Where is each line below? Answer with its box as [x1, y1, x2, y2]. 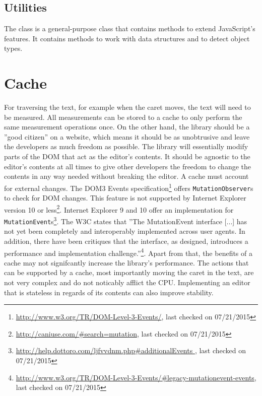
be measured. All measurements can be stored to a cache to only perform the [4, 111, 242, 122]
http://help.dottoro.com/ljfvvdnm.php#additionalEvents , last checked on [16, 345, 246, 356]
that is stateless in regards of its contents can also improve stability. [4, 287, 214, 297]
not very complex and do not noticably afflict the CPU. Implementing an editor [4, 277, 250, 287]
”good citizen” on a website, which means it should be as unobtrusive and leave [4, 131, 250, 142]
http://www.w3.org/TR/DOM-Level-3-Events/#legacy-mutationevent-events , [16, 372, 256, 382]
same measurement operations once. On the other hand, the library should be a [4, 121, 250, 132]
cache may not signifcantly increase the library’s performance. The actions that [4, 257, 249, 268]
